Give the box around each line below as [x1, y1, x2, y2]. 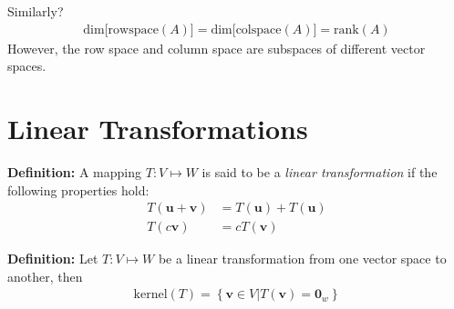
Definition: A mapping [7, 162, 142, 181]
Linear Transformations [7, 110, 308, 146]
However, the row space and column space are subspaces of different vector [7, 38, 426, 57]
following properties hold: [7, 180, 150, 199]
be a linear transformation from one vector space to [158, 249, 447, 268]
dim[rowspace [83, 23, 159, 36]
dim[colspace [211, 23, 282, 36]
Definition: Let [7, 249, 98, 268]
